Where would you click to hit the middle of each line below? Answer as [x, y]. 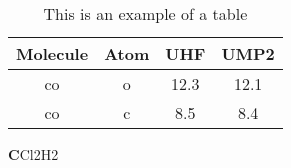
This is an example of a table [145, 13]
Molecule [52, 53]
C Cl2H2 [33, 154]
